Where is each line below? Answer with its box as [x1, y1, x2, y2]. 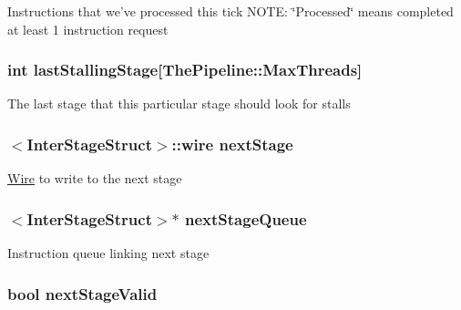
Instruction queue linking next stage [7, 243, 210, 263]
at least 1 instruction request [7, 19, 169, 38]
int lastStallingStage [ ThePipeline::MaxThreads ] [7, 58, 363, 81]
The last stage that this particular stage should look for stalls [7, 94, 351, 113]
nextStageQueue [185, 207, 307, 230]
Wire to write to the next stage [7, 169, 182, 188]
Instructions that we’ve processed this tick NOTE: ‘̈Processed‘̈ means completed [7, 2, 454, 20]
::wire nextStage [171, 132, 293, 155]
